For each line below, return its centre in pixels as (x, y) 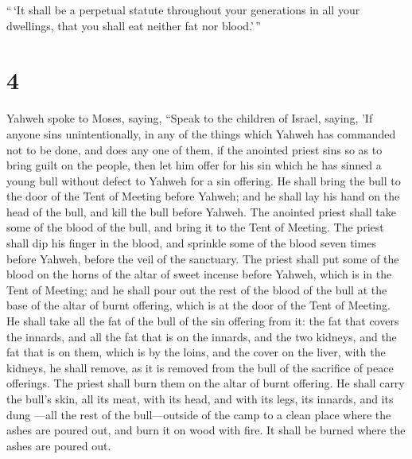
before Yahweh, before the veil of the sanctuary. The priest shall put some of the (203, 258)
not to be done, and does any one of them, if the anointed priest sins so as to (194, 149)
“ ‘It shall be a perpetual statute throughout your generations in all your (183, 10)
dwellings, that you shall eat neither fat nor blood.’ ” (134, 25)
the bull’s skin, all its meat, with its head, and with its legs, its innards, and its (200, 399)
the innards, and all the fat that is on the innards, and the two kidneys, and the (202, 336)
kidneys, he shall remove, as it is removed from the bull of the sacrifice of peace (200, 367)
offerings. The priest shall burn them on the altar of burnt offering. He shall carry (206, 383)
